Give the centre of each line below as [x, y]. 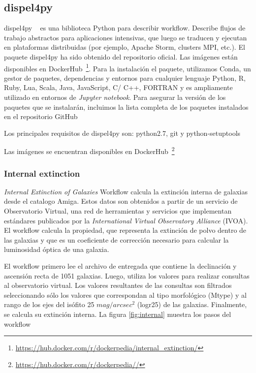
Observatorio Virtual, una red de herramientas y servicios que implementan [118, 211]
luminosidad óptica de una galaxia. [57, 249]
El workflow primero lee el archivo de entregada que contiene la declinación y [120, 266]
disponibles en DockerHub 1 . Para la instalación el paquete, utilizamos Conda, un [128, 67]
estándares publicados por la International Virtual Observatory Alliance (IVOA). [126, 220]
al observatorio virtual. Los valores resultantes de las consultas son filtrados [118, 285]
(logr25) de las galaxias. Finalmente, [192, 304]
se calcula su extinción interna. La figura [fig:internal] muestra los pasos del [118, 314]
